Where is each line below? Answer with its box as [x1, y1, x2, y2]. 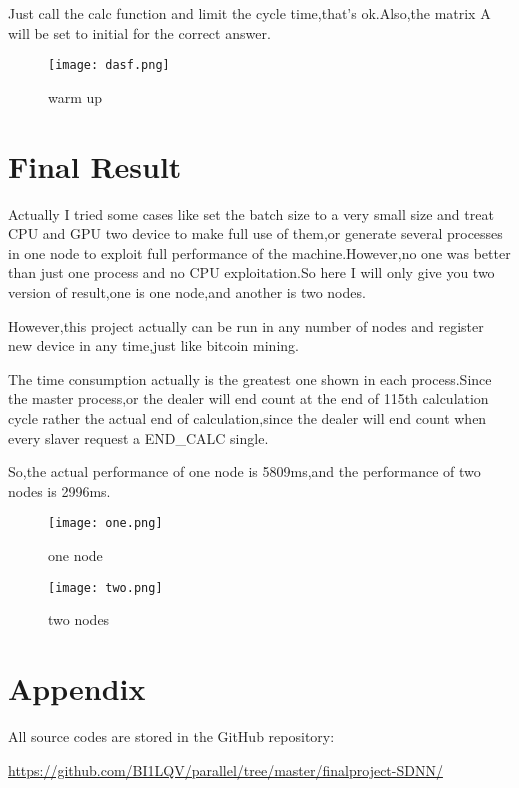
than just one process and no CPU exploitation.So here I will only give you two [8, 262, 495, 283]
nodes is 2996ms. [8, 480, 111, 501]
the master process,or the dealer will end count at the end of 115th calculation [8, 388, 489, 409]
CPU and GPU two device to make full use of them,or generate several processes [8, 223, 503, 244]
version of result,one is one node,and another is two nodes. [8, 281, 366, 302]
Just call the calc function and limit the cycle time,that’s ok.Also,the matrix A [8, 3, 491, 23]
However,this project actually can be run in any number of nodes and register [8, 315, 484, 336]
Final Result [8, 145, 182, 186]
